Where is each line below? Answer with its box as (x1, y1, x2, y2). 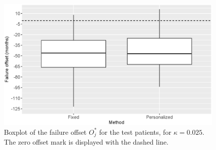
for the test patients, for (99, 126, 171, 137)
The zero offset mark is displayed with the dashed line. (4, 137, 169, 147)
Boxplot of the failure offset (4, 126, 87, 137)
